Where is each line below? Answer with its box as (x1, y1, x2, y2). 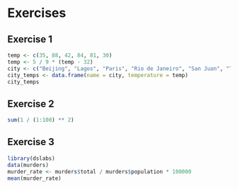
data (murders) (7, 161, 50, 168)
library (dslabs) (7, 154, 55, 162)
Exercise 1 (7, 33, 53, 45)
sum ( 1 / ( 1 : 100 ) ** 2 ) (7, 117, 74, 124)
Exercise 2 (7, 98, 55, 110)
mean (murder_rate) (7, 175, 62, 182)
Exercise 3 (7, 136, 55, 148)
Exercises (7, 5, 67, 21)
